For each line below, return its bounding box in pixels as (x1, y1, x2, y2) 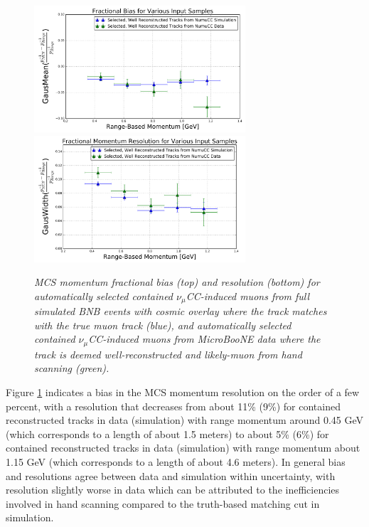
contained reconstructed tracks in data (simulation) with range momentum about (6, 440, 360, 455)
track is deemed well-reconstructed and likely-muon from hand (34, 346, 302, 361)
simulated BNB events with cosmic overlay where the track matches (34, 304, 327, 319)
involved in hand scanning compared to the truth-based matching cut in (6, 496, 320, 511)
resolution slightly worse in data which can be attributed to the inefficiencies (6, 482, 340, 497)
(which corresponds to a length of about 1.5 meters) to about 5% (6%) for (6, 426, 329, 441)
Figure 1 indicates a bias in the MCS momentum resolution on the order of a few (6, 384, 360, 399)
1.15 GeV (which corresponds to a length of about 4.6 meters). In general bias (6, 454, 346, 469)
